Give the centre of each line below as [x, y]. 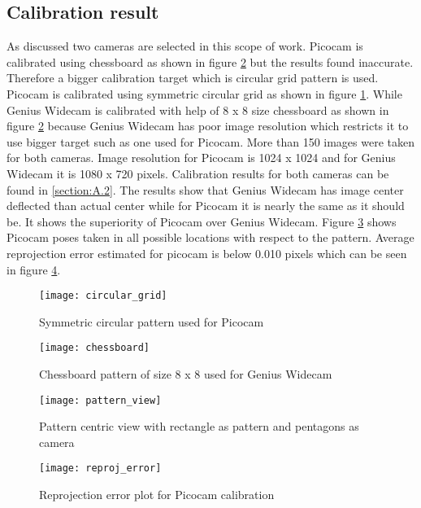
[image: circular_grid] [103, 296]
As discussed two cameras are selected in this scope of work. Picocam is [185, 46]
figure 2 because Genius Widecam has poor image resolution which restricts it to [208, 126]
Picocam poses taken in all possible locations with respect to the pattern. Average [210, 237]
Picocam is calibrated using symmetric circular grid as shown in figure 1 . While [204, 93]
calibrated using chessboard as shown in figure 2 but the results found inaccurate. [210, 61]
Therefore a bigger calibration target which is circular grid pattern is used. [193, 78]
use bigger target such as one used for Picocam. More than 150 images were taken [210, 141]
